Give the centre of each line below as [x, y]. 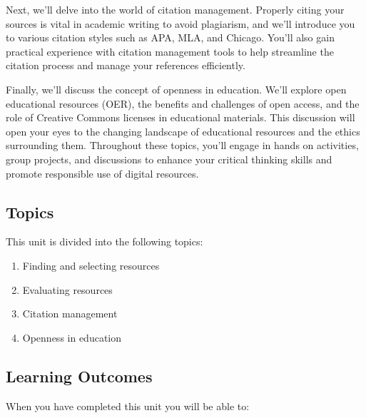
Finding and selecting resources [91, 265]
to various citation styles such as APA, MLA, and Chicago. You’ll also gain [170, 37]
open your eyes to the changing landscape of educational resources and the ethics [183, 131]
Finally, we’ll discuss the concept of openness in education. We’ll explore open [176, 89]
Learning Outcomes [79, 376]
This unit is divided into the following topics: [105, 241]
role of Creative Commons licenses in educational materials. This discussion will [181, 117]
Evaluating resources [67, 289]
